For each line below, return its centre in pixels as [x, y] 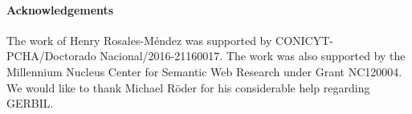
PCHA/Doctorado [51, 56]
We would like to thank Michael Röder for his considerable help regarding [188, 87]
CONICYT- [304, 40]
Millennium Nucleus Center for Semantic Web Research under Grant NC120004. [204, 71]
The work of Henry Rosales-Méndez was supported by [139, 40]
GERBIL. [30, 103]
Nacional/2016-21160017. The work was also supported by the [253, 56]
